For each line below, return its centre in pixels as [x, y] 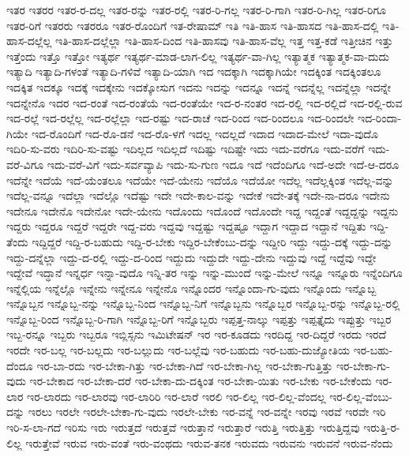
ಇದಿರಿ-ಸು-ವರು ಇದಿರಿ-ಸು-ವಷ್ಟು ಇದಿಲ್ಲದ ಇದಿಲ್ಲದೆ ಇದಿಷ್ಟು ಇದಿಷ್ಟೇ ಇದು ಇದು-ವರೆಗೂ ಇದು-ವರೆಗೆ [186, 149]
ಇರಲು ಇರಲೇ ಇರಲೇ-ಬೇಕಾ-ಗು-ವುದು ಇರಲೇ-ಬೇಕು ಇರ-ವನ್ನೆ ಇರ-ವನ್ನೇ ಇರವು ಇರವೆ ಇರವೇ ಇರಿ [207, 412]
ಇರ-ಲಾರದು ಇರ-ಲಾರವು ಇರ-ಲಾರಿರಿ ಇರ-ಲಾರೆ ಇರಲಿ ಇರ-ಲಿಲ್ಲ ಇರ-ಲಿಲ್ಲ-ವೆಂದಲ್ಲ [176, 396]
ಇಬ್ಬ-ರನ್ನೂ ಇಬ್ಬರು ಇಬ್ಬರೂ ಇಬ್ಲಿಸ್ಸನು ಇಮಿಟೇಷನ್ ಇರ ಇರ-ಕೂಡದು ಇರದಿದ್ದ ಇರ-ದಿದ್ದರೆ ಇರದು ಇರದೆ [197, 334]
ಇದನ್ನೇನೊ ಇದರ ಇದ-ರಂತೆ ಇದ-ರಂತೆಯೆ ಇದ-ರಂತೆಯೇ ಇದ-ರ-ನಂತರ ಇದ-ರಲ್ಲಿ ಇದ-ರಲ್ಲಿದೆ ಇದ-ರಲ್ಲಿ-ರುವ [204, 102]
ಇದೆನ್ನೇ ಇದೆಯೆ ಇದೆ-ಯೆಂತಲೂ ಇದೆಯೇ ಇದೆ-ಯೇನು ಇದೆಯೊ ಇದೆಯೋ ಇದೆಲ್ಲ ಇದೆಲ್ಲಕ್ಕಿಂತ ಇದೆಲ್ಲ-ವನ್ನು [200, 180]
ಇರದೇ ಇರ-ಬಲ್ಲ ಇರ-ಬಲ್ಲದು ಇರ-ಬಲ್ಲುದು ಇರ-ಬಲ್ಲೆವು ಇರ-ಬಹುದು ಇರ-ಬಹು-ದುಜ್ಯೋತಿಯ [178, 350]
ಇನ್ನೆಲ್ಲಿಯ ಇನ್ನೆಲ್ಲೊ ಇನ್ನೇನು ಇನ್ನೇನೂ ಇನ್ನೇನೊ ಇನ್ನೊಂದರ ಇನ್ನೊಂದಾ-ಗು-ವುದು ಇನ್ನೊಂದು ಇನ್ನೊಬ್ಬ [191, 288]
